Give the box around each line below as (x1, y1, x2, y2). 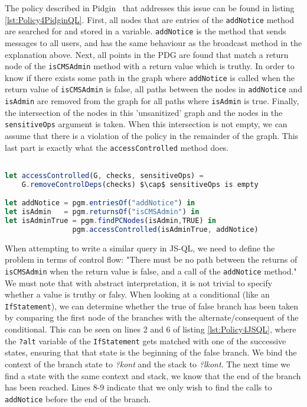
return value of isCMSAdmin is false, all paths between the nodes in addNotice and (5, 83, 302, 95)
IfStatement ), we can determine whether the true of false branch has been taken (5, 299, 299, 312)
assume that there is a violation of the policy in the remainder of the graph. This (5, 129, 299, 141)
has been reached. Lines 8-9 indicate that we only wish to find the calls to (5, 381, 272, 393)
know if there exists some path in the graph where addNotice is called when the (5, 71, 295, 83)
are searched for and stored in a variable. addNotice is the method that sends (5, 25, 286, 37)
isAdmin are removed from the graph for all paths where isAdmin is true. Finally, (5, 95, 299, 107)
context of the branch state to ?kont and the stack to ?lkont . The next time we (5, 357, 290, 370)
